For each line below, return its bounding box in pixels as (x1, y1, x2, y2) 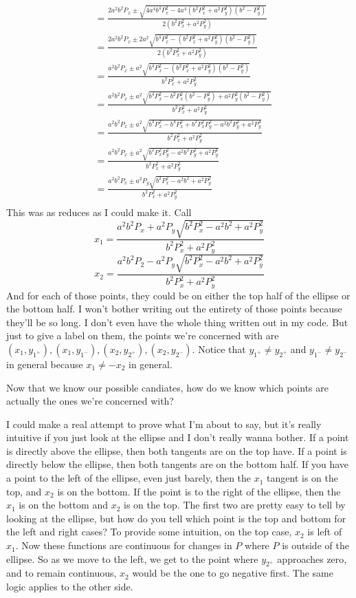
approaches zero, (277, 551, 347, 566)
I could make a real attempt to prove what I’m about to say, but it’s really (6, 416, 322, 431)
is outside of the (282, 538, 349, 553)
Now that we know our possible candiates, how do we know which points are (6, 380, 329, 394)
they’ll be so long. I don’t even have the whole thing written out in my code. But (6, 314, 348, 329)
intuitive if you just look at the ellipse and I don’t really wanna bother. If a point (6, 430, 349, 445)
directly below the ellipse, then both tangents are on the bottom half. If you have (6, 457, 349, 471)
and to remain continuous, (6, 566, 117, 580)
